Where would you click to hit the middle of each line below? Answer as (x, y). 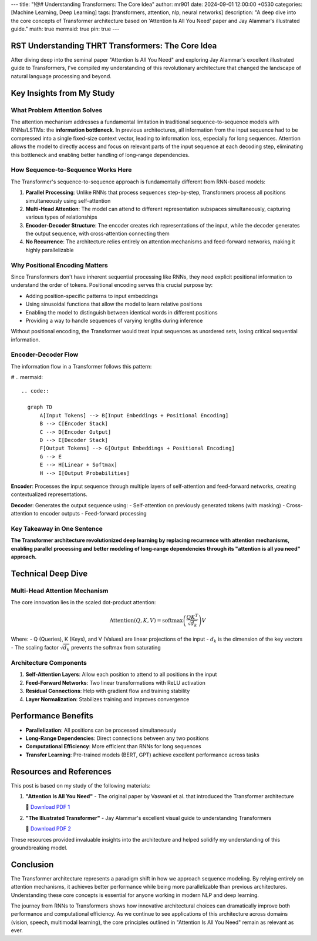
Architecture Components (49, 663)
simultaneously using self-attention (68, 200)
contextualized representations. (49, 494)
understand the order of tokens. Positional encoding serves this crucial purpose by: (112, 285)
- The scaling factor (35, 647)
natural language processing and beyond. (61, 76)
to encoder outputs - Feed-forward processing (90, 514)
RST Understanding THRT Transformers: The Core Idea (114, 46)
